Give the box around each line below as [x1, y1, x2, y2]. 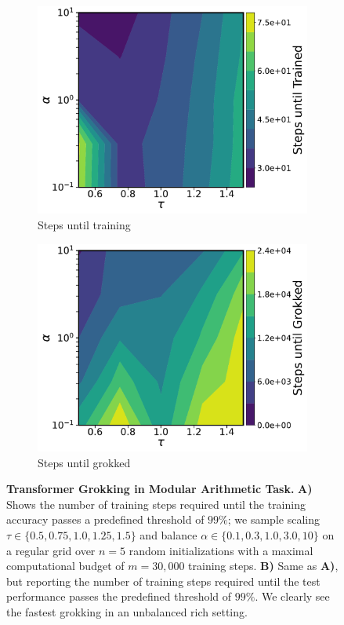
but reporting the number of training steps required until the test [6, 572, 320, 589]
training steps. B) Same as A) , [188, 557, 339, 574]
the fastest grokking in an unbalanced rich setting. [6, 603, 248, 620]
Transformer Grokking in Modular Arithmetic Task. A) [6, 481, 313, 497]
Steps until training [38, 216, 131, 232]
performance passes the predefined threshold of [6, 588, 232, 605]
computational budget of [6, 557, 125, 574]
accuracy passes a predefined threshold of [6, 511, 205, 528]
